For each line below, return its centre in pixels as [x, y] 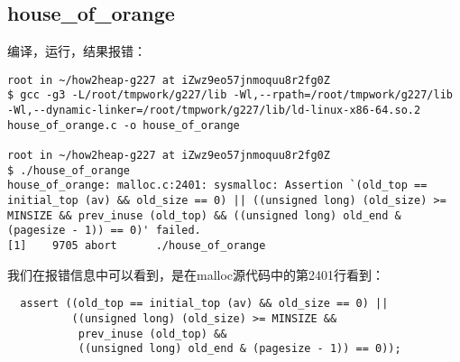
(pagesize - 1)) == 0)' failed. [104, 231]
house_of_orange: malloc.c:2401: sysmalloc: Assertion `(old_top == [217, 186]
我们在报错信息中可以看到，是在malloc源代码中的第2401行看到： [196, 274]
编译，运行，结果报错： [77, 51]
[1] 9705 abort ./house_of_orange [137, 246]
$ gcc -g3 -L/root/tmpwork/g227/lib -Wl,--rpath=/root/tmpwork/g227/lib [230, 95]
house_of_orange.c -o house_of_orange [124, 125]
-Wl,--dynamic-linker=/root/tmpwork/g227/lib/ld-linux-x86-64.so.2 [214, 111]
